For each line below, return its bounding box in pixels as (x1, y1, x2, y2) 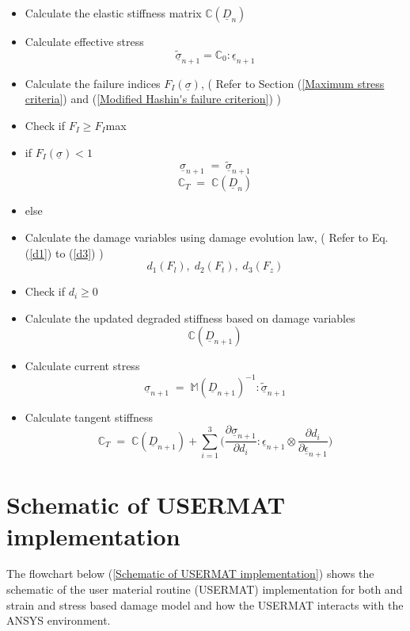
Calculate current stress (25, 358, 140, 374)
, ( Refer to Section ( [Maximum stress (200, 75, 385, 91)
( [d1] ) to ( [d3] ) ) (25, 244, 104, 261)
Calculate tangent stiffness (25, 408, 154, 425)
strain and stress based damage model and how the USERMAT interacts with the (6, 596, 404, 613)
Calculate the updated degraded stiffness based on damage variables (25, 309, 355, 326)
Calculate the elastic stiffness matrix (25, 5, 202, 21)
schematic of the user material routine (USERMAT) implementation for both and (6, 581, 403, 598)
